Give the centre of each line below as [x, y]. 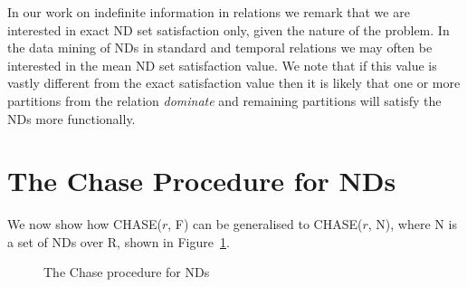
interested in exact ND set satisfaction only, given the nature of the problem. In [229, 29]
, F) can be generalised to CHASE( [265, 224]
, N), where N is [412, 224]
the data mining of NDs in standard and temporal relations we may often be [220, 48]
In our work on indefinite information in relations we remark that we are [209, 12]
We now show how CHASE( [85, 224]
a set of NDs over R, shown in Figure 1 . [119, 241]
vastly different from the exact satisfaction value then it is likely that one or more [234, 83]
